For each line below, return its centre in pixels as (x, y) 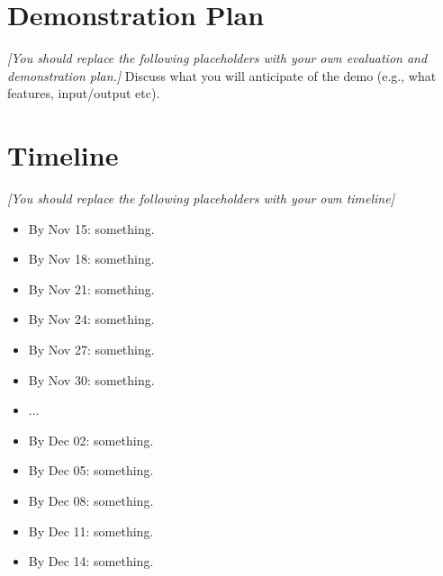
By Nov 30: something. (91, 379)
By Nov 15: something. (91, 228)
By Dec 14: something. (91, 561)
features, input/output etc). (84, 93)
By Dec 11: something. (91, 531)
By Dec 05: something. (91, 470)
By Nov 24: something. (91, 319)
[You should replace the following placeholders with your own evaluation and (217, 58)
